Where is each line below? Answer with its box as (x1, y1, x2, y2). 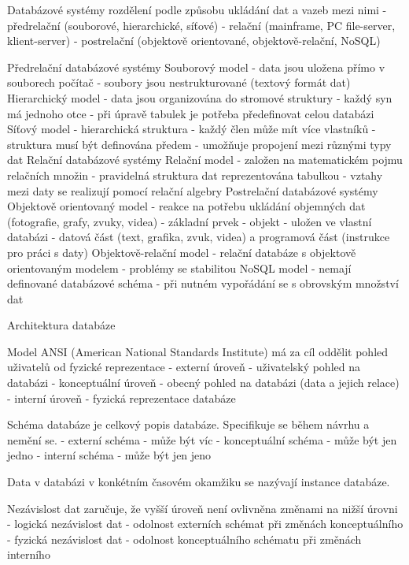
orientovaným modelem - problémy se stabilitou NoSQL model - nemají (7, 259, 352, 276)
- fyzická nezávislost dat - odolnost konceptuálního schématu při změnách (7, 530, 362, 547)
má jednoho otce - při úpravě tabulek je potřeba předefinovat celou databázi (7, 105, 374, 121)
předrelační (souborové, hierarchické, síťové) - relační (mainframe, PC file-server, (7, 17, 396, 33)
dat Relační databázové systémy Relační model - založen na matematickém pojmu (7, 151, 403, 168)
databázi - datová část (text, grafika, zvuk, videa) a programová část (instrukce (7, 229, 390, 245)
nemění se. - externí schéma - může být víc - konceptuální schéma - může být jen (7, 431, 397, 448)
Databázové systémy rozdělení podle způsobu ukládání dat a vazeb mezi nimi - (7, 2, 387, 17)
